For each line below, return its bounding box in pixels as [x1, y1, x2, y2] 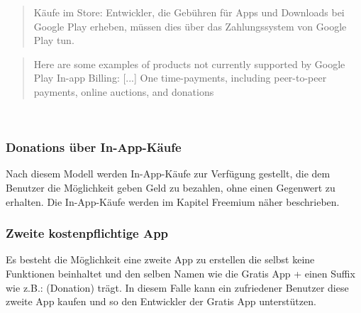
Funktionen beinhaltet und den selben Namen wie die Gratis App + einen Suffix [6, 265, 355, 280]
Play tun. [33, 33, 74, 48]
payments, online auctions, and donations [33, 84, 214, 99]
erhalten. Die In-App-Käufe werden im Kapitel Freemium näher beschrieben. [6, 194, 340, 209]
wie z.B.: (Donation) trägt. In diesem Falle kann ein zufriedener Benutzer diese [6, 280, 349, 295]
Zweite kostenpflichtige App [6, 224, 169, 242]
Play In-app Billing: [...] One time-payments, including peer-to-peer [33, 70, 327, 85]
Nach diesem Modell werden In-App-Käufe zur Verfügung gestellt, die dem [6, 166, 331, 181]
